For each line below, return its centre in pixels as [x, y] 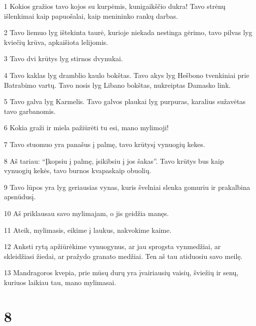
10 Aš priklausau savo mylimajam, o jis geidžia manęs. [87, 213]
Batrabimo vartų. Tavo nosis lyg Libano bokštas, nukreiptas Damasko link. [117, 85]
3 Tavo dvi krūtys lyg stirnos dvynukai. [64, 58]
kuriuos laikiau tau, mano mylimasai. [60, 282]
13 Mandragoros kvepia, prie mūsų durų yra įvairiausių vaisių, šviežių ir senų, [121, 272]
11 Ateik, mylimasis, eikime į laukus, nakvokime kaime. [88, 230]
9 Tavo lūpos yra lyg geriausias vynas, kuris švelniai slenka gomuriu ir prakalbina [127, 187]
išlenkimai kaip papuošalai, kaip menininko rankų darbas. [91, 16]
